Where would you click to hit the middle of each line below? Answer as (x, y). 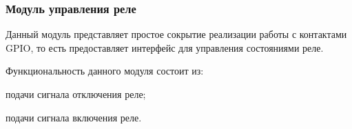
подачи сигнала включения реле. (74, 117)
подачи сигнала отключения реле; (76, 94)
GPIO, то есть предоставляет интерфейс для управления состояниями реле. (165, 47)
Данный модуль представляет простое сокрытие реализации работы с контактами (176, 34)
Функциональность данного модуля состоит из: (105, 71)
